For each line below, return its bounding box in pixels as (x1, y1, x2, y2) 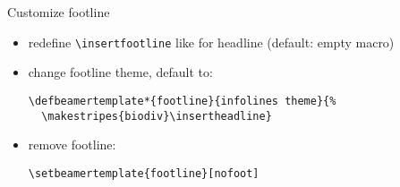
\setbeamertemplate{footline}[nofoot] (28, 166, 260, 180)
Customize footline (7, 3, 110, 21)
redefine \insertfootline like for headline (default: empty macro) (28, 32, 395, 51)
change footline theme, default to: (28, 63, 213, 81)
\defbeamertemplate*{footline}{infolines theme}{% (28, 94, 336, 107)
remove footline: (28, 135, 116, 154)
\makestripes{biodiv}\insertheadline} (41, 109, 272, 123)
